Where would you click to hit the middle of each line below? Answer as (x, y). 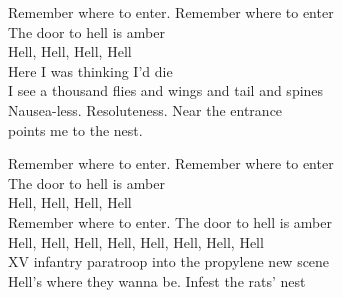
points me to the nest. (75, 129)
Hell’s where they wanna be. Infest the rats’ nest (157, 280)
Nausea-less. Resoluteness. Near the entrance (145, 109)
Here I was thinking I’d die (90, 70)
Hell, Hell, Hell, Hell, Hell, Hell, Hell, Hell (136, 241)
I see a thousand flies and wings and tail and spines (166, 90)
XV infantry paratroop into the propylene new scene (169, 261)
